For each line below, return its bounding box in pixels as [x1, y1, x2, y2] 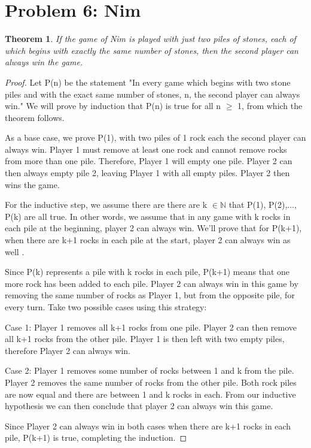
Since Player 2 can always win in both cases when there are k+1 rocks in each [5, 419, 291, 432]
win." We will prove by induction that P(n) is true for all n [5, 99, 221, 112]
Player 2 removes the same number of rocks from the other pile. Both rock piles [5, 376, 297, 388]
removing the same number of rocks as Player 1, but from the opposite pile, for [5, 289, 295, 301]
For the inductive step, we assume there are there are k [5, 198, 208, 211]
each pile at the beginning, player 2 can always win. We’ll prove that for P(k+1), [5, 222, 302, 234]
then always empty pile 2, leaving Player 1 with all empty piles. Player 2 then [5, 167, 290, 179]
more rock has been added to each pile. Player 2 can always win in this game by [5, 277, 298, 289]
